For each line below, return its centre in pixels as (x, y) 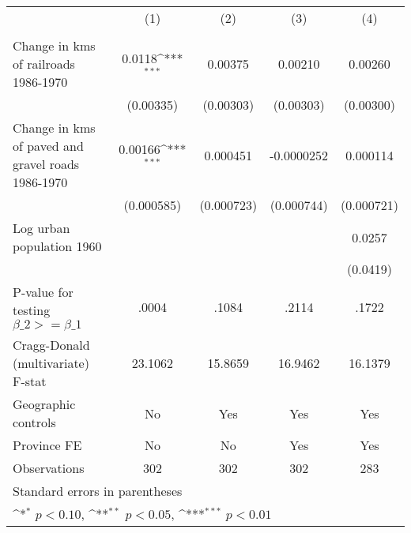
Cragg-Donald (51, 345)
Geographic (44, 404)
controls (34, 422)
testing (32, 310)
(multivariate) (51, 363)
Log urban (41, 228)
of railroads (44, 64)
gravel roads (46, 164)
